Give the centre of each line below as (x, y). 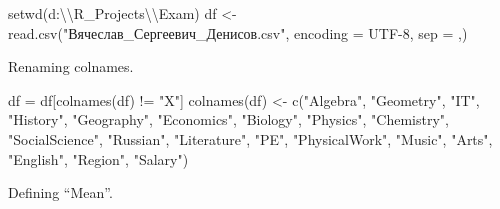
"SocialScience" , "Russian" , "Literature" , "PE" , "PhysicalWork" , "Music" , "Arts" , (250, 138)
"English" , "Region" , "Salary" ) (98, 158)
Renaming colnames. (71, 66)
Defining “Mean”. (60, 192)
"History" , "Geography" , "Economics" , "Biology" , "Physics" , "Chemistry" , (228, 119)
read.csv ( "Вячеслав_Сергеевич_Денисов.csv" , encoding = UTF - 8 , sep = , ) (238, 32)
